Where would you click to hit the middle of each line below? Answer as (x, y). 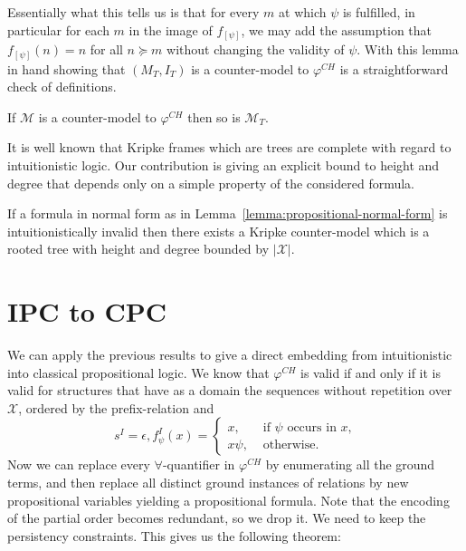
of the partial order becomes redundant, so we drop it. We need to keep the (217, 518)
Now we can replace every (79, 464)
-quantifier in (199, 464)
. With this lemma (408, 49)
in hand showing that (67, 68)
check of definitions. (62, 87)
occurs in (312, 427)
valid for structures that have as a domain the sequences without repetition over (230, 390)
